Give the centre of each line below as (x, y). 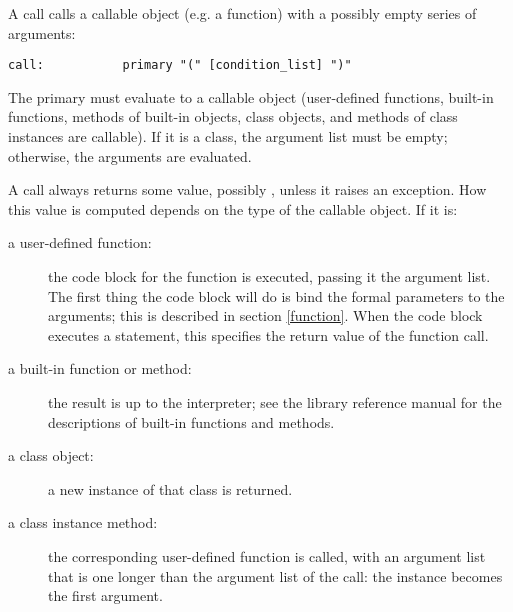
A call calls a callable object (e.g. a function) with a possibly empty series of (242, 13)
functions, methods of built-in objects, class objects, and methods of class (233, 116)
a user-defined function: (80, 242)
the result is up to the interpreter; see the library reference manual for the (275, 401)
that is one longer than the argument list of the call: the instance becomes (275, 575)
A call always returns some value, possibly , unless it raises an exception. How (247, 189)
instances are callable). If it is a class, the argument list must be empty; (228, 136)
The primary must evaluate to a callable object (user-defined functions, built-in (251, 96)
